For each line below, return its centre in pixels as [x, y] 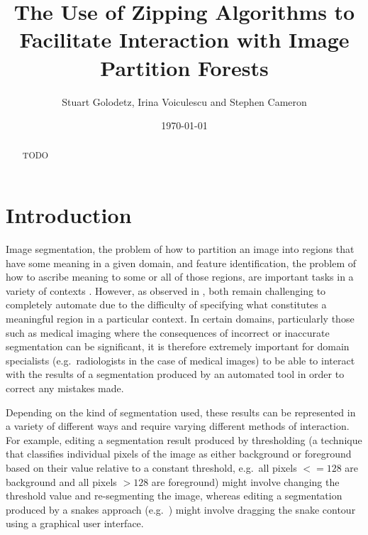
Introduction [69, 215]
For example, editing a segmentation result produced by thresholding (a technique [184, 439]
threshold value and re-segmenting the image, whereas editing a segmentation [174, 496]
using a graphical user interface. [75, 523]
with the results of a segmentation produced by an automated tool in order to [175, 374]
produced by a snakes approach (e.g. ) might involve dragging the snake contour [181, 509]
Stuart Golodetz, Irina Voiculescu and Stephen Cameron [184, 101]
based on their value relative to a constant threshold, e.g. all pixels [151, 467]
